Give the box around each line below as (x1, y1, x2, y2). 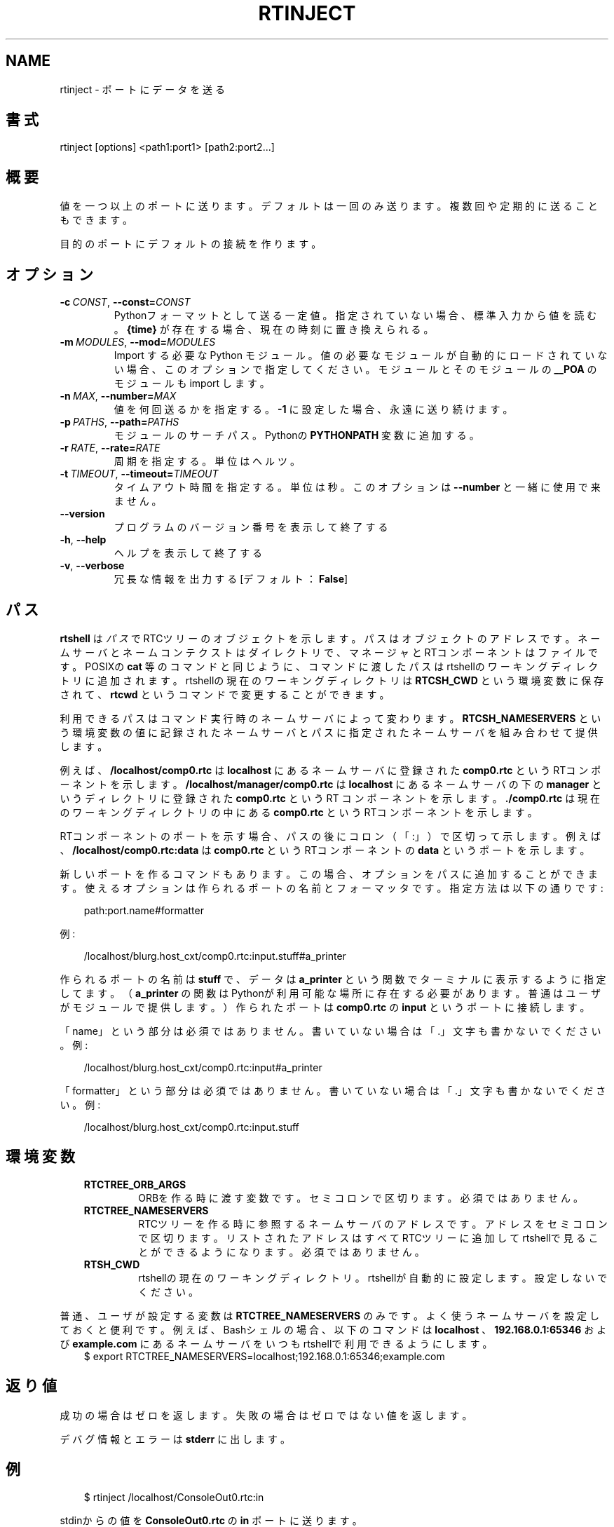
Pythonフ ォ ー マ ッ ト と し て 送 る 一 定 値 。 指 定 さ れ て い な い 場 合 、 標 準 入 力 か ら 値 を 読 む (114, 309, 597, 322)
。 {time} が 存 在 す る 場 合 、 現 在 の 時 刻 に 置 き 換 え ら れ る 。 (114, 323, 434, 336)
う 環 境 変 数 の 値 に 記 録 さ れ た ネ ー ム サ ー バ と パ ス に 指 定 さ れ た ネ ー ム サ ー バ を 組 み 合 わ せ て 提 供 (60, 726, 598, 738)
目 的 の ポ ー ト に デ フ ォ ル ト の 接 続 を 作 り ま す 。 (60, 238, 322, 250)
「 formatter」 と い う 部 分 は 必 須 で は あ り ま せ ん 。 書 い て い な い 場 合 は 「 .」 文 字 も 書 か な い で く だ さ (60, 1084, 606, 1097)
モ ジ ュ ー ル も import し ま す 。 (114, 377, 270, 390)
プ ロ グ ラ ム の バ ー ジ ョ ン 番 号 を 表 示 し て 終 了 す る (114, 521, 388, 534)
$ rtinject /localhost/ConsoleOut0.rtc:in (83, 1491, 264, 1503)
